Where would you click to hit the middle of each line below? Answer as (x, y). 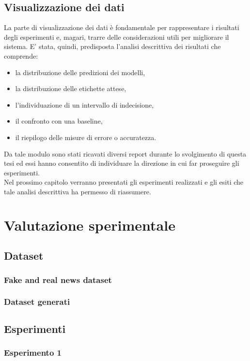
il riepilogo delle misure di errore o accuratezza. (86, 137)
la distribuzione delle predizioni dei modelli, (80, 72)
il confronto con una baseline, (59, 121)
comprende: (21, 55)
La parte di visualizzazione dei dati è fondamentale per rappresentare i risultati (122, 27)
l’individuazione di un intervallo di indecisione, (85, 104)
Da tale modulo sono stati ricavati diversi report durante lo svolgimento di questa (125, 153)
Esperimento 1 (33, 353)
